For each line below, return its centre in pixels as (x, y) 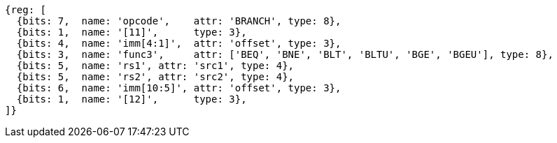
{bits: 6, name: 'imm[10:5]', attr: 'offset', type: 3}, (179, 88)
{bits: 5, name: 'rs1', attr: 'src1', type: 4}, (155, 66)
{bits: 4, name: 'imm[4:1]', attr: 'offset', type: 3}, (179, 43)
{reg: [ (26, 10)
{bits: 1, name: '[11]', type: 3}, (132, 32)
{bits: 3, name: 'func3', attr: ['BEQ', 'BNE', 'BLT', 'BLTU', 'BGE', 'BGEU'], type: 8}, (285, 54)
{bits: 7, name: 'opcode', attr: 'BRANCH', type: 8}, (179, 21)
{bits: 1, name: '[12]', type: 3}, (132, 99)
